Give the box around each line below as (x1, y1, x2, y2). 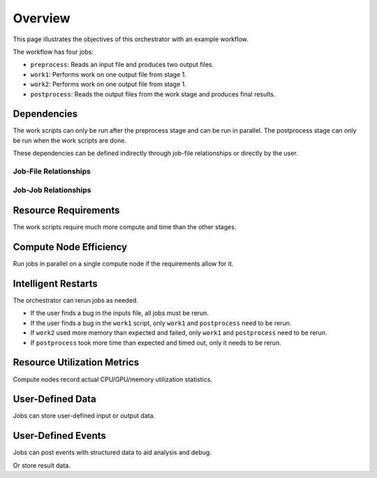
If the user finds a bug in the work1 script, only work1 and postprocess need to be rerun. (30, 319, 292, 327)
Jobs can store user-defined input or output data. (13, 412, 156, 420)
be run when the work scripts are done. (13, 136, 127, 145)
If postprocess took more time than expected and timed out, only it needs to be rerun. (30, 338, 282, 347)
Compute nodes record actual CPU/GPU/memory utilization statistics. (13, 375, 213, 384)
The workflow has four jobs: (13, 48, 94, 56)
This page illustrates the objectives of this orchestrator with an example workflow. (13, 35, 249, 43)
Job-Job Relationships (13, 185, 91, 195)
